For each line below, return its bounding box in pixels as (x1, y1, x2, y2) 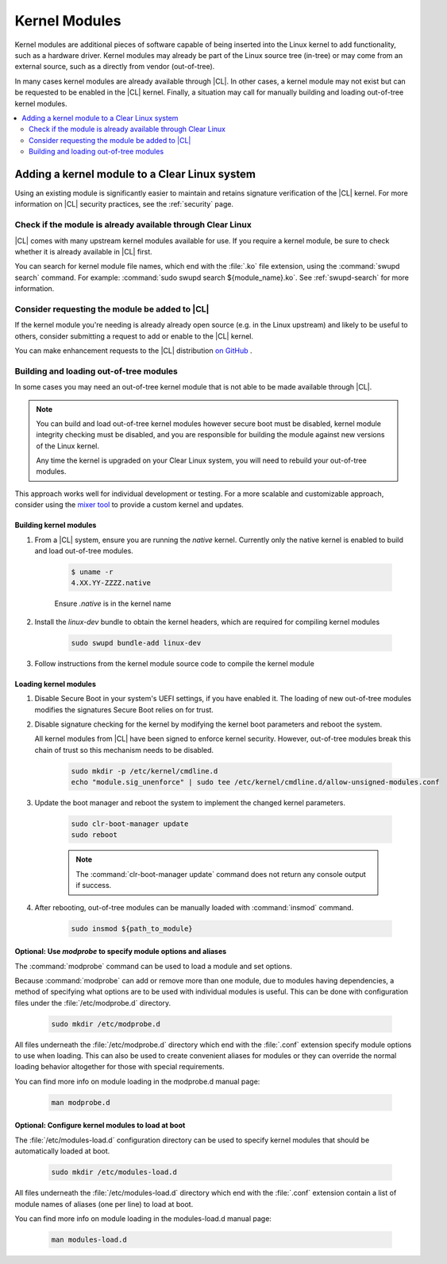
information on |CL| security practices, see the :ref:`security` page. (14, 200, 234, 209)
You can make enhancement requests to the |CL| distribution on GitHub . (14, 346, 252, 355)
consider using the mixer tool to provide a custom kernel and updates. (14, 500, 244, 510)
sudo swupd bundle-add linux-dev (71, 638, 202, 647)
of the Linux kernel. (36, 441, 99, 451)
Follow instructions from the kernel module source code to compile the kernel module (34, 658, 315, 668)
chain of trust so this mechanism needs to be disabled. (34, 745, 214, 754)
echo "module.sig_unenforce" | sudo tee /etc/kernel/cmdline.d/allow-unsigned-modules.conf (71, 777, 440, 787)
